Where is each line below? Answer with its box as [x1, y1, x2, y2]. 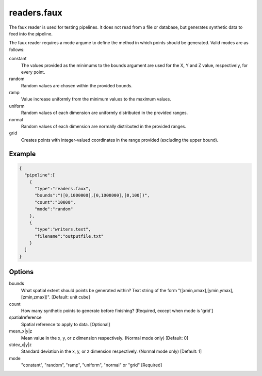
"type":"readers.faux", [34, 186, 91, 191]
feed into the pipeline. [9, 31, 53, 36]
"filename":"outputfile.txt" [34, 233, 104, 239]
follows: [9, 47, 25, 52]
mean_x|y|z [9, 328, 33, 334]
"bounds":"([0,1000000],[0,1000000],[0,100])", [34, 193, 150, 198]
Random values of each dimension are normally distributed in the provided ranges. [21, 124, 186, 130]
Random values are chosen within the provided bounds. [21, 82, 133, 88]
